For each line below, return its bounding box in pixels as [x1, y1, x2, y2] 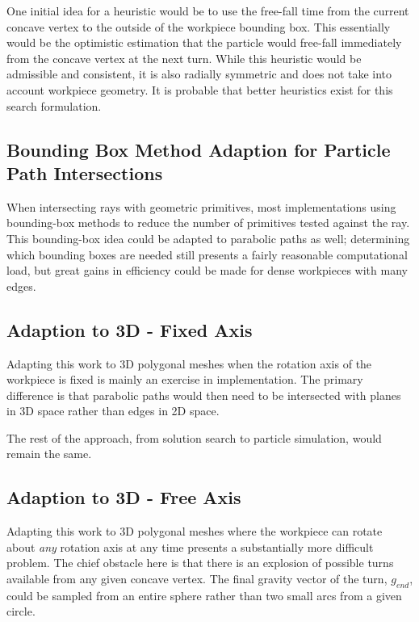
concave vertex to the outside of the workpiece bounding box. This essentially [6, 18, 391, 35]
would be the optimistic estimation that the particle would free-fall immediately [6, 34, 402, 51]
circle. [6, 603, 36, 620]
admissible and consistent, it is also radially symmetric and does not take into [6, 65, 392, 82]
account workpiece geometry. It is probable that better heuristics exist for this [6, 81, 393, 98]
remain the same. [6, 445, 92, 462]
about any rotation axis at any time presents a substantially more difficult [6, 538, 374, 555]
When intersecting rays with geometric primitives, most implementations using [6, 198, 396, 215]
